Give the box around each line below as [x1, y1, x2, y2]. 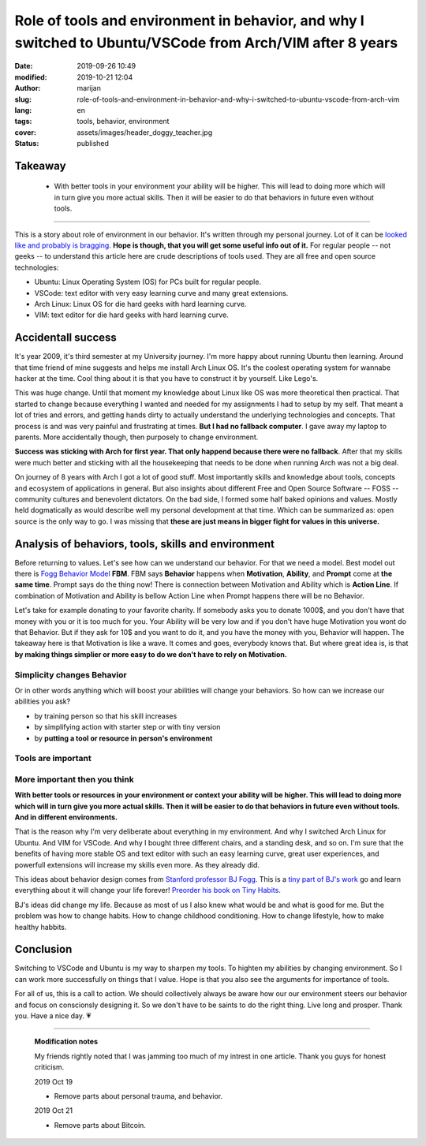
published [77, 139, 110, 148]
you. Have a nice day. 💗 [14, 1010, 92, 1021]
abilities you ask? [14, 696, 71, 706]
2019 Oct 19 [34, 1077, 73, 1086]
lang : [14, 105, 32, 114]
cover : [14, 127, 37, 137]
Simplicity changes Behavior [14, 669, 127, 680]
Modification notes [34, 1037, 99, 1047]
